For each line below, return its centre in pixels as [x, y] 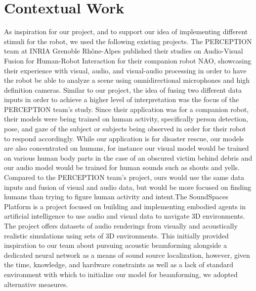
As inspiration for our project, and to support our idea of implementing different [126, 31]
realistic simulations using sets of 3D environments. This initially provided [116, 235]
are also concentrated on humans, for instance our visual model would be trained [127, 148]
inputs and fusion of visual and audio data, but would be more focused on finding [128, 187]
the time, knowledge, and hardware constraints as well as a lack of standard [119, 264]
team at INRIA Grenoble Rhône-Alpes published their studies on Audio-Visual [124, 51]
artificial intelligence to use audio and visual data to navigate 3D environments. [125, 216]
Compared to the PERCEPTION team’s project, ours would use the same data [124, 177]
